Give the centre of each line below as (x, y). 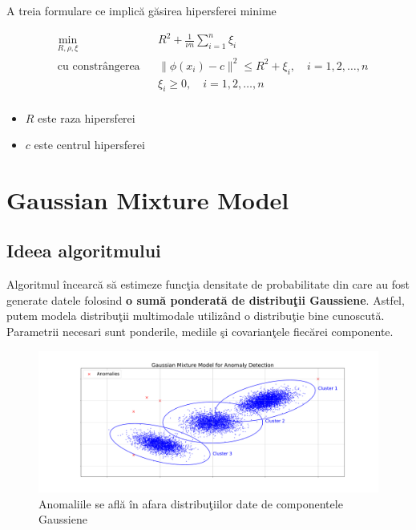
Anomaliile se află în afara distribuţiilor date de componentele (191, 503)
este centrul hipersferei (89, 145)
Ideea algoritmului (84, 251)
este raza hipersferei (87, 117)
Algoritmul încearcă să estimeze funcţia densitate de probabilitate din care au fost (208, 284)
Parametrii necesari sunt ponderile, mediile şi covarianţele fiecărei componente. (200, 332)
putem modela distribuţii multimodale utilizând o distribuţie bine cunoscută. (196, 316)
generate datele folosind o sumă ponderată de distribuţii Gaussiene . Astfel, (206, 299)
